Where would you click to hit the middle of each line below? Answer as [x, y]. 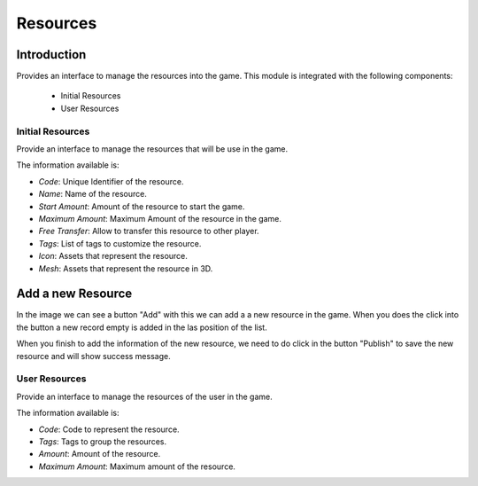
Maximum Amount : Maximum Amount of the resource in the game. [160, 218]
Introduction [51, 55]
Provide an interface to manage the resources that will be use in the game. [152, 149]
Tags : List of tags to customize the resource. [120, 243]
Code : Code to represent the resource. [109, 429]
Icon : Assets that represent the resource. [113, 256]
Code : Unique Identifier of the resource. [111, 181]
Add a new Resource [74, 294]
